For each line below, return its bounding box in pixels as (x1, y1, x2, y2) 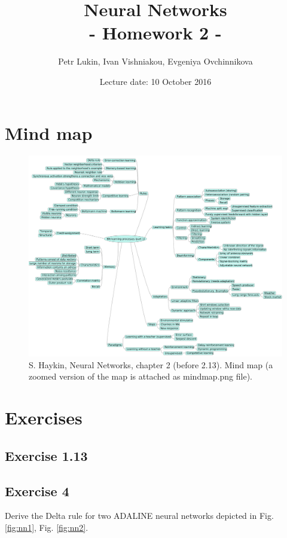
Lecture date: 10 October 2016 (99, 75, 212, 87)
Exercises (5, 405, 83, 430)
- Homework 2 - (89, 20, 222, 45)
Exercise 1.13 (5, 446, 88, 464)
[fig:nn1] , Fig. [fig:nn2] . (5, 521, 88, 533)
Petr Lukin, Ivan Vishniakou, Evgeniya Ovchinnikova (58, 55, 253, 68)
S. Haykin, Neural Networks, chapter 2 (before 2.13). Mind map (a (29, 358, 273, 371)
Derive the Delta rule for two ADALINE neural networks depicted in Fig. (5, 509, 274, 522)
